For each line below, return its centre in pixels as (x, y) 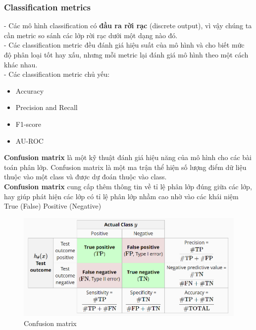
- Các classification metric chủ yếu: (57, 74)
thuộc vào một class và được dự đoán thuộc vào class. (85, 177)
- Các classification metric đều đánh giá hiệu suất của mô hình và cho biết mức (124, 45)
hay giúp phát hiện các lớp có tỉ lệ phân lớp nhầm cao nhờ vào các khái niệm (121, 196)
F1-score (28, 124)
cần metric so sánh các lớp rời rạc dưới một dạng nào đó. (91, 35)
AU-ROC (29, 140)
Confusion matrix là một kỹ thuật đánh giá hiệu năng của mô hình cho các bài (128, 157)
